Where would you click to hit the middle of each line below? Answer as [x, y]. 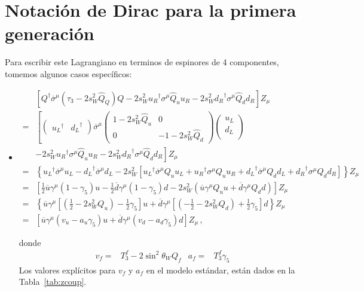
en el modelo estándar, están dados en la [221, 270]
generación [50, 33]
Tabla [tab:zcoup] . [53, 282]
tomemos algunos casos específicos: [68, 73]
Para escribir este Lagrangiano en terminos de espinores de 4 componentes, [142, 62]
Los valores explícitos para [67, 270]
